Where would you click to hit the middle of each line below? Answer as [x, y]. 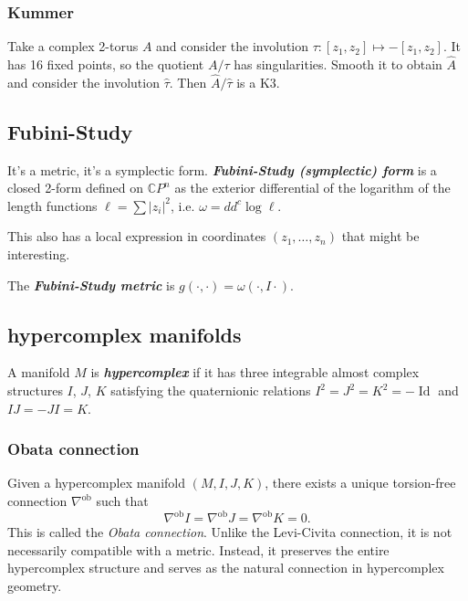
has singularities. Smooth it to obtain [338, 64]
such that [122, 501]
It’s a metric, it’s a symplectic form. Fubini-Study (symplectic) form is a [222, 169]
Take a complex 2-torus [73, 46]
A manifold [39, 372]
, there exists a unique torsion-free [360, 483]
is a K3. [258, 82]
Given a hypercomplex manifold [96, 483]
